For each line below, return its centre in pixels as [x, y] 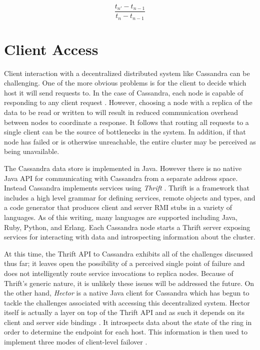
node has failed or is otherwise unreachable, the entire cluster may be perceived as [130, 141]
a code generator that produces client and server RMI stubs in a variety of [118, 207]
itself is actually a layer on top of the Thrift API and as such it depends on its [124, 312]
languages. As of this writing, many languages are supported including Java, [121, 217]
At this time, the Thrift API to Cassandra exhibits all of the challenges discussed [128, 253]
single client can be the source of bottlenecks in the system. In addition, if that [125, 132]
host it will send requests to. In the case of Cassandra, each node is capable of [124, 92]
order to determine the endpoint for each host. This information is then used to [126, 332]
